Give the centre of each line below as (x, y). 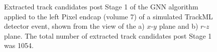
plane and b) (179, 26)
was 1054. (19, 45)
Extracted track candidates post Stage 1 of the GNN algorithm (101, 6)
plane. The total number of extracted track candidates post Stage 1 (108, 35)
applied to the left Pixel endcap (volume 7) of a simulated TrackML (108, 16)
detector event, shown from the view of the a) (74, 26)
